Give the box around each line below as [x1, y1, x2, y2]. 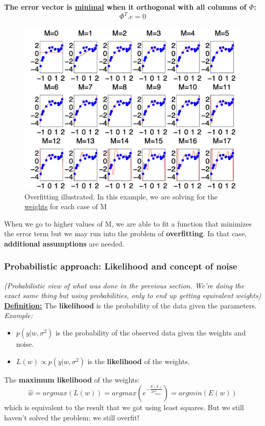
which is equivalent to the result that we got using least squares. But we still [4, 402, 244, 413]
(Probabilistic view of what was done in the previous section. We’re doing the [4, 280, 245, 290]
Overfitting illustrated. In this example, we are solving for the [25, 191, 218, 201]
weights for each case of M [25, 201, 107, 212]
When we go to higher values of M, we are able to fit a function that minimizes [4, 218, 252, 229]
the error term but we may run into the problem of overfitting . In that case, [4, 228, 247, 239]
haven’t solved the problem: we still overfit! [4, 412, 139, 422]
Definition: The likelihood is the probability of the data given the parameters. [4, 300, 257, 310]
